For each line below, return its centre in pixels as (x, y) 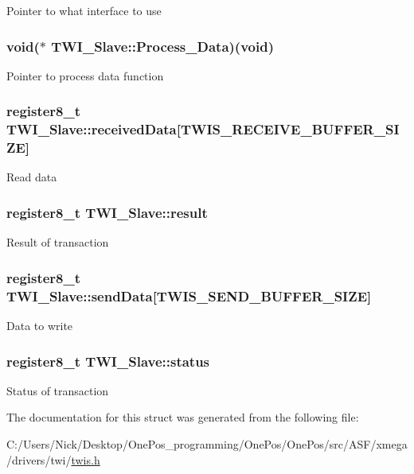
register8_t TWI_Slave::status (108, 361)
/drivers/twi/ (39, 459)
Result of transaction (58, 242)
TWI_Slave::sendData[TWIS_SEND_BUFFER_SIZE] (189, 295)
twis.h (86, 459)
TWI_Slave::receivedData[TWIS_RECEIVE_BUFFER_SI (203, 129)
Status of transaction (58, 390)
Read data (32, 177)
